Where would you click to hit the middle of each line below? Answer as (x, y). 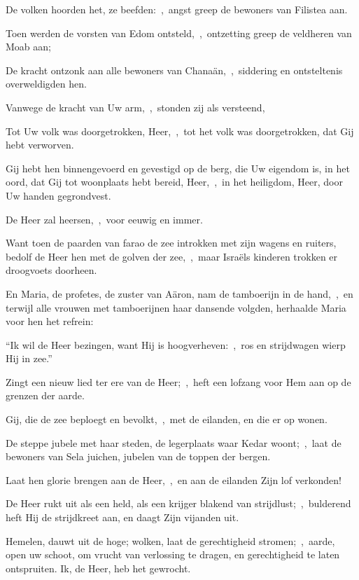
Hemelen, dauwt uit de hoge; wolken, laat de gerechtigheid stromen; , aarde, (170, 540)
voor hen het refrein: (50, 321)
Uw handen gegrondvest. (58, 195)
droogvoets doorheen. (51, 270)
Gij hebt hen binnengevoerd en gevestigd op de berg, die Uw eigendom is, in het (178, 168)
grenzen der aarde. (45, 395)
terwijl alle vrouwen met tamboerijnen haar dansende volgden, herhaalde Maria (176, 307)
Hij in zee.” (29, 358)
